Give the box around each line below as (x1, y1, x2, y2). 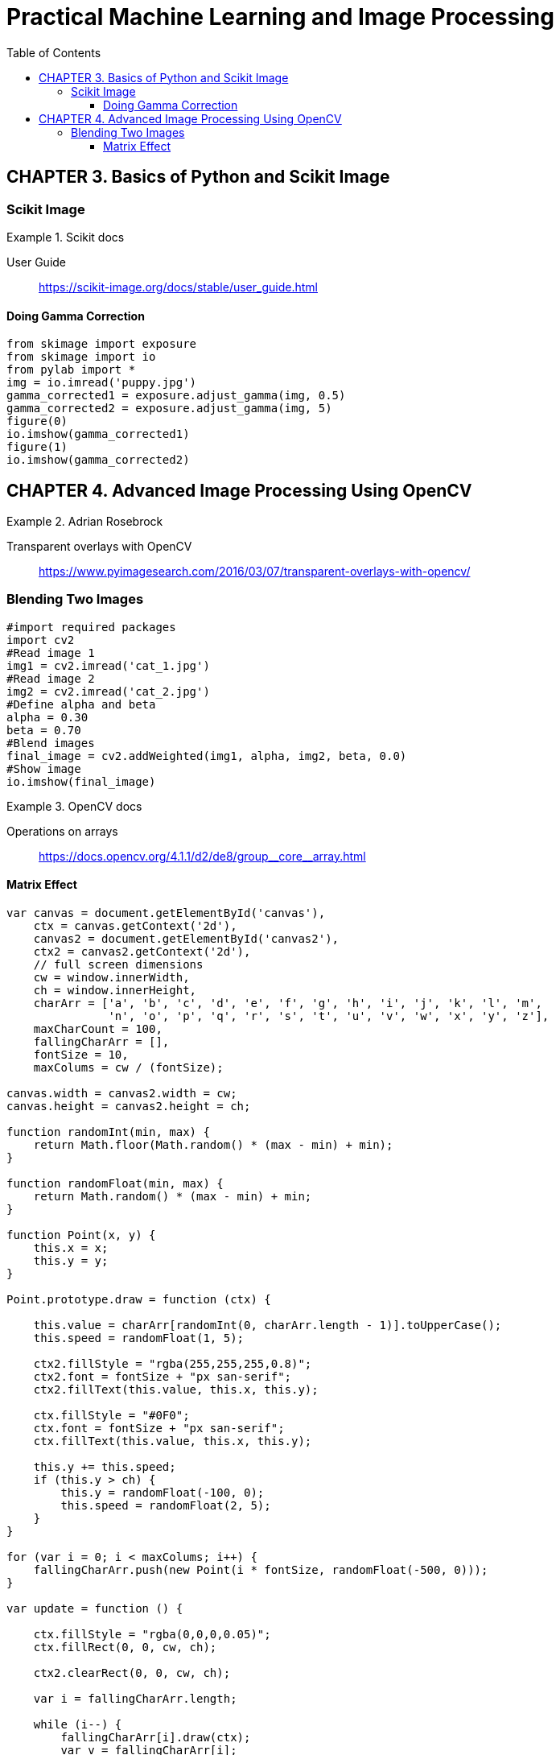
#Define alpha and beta (6, 697, 156, 711)
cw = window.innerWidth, (33, 971, 190, 984)
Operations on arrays (6, 824, 118, 838)
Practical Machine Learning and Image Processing (6, 3, 554, 31)
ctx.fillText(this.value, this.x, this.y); (33, 1435, 312, 1447)
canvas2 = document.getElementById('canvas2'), (33, 932, 340, 945)
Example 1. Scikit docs (6, 229, 125, 244)
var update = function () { (6, 1602, 183, 1615)
